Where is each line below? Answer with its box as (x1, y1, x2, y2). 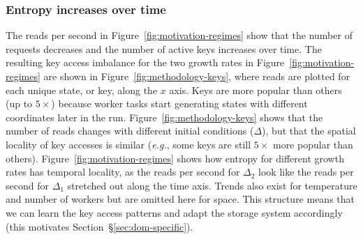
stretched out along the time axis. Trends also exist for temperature (67, 178, 357, 192)
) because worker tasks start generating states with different (51, 96, 308, 111)
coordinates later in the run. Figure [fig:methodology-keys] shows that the (6, 109, 323, 124)
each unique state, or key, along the (6, 82, 158, 97)
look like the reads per (258, 164, 354, 179)
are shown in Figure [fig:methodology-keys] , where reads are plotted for (43, 69, 350, 83)
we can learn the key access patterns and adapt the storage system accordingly (6, 205, 343, 219)
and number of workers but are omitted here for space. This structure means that (6, 192, 355, 206)
